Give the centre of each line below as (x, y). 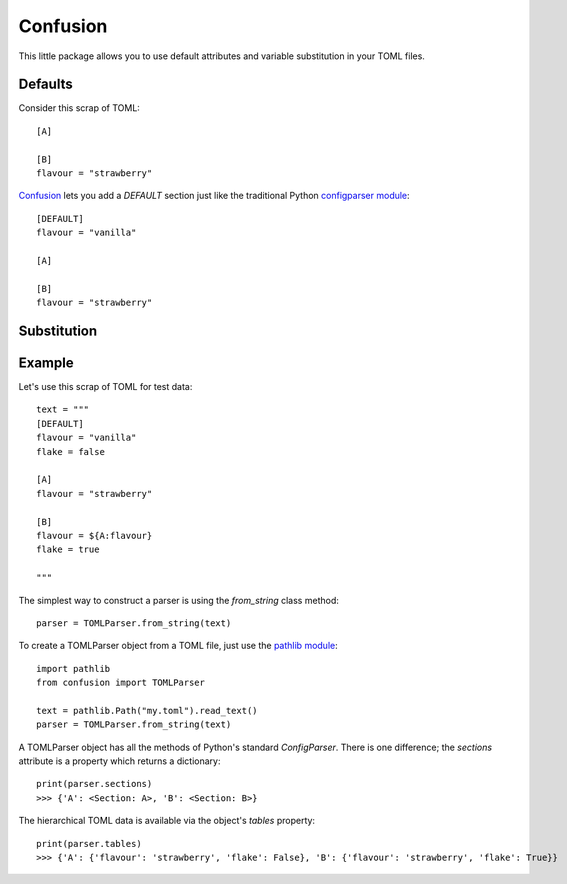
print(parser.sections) (94, 784)
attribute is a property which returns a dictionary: (119, 761)
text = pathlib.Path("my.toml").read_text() (147, 710)
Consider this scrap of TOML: (79, 108)
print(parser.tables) (89, 843)
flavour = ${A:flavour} (94, 535)
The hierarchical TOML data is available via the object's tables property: (166, 821)
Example (46, 362)
